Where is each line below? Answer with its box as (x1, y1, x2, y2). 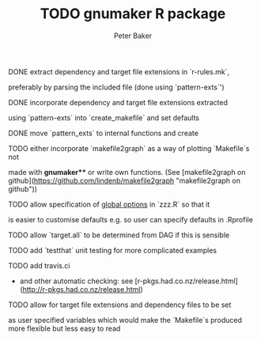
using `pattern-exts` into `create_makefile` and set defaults (8, 112, 200, 123)
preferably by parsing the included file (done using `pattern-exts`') (8, 82, 225, 92)
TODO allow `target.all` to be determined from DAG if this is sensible (8, 230, 230, 240)
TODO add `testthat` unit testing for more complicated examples (8, 245, 217, 255)
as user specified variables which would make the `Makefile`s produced (8, 315, 243, 324)
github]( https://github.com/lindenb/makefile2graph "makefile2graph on (8, 176, 241, 185)
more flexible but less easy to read (8, 324, 121, 333)
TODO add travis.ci (8, 260, 70, 270)
